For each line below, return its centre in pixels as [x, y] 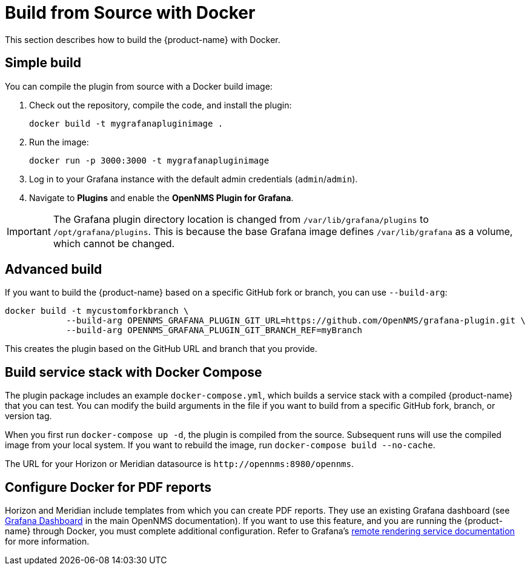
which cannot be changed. [114, 243]
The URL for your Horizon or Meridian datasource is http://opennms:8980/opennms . [179, 464]
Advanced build [54, 270]
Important [29, 231]
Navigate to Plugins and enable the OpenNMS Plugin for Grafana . [161, 197]
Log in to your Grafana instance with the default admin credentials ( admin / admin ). [194, 179]
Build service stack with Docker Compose [134, 372]
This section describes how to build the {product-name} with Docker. [143, 39]
